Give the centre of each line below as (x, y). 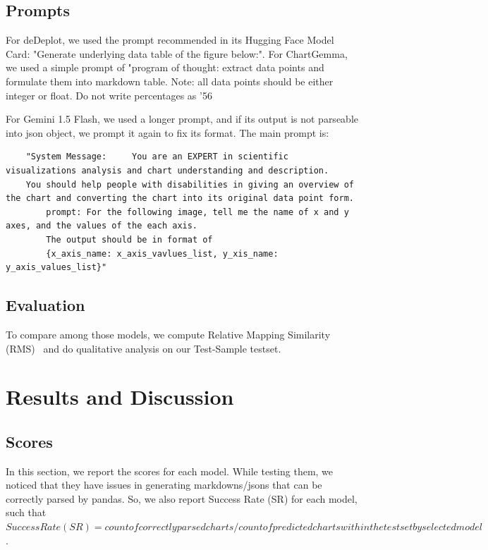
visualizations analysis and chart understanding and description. (167, 170)
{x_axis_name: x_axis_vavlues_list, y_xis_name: (162, 253)
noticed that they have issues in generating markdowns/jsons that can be (164, 485)
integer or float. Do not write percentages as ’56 (109, 95)
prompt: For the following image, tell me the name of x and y (197, 212)
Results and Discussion (120, 397)
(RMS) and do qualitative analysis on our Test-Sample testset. (144, 348)
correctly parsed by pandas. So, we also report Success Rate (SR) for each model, (182, 498)
